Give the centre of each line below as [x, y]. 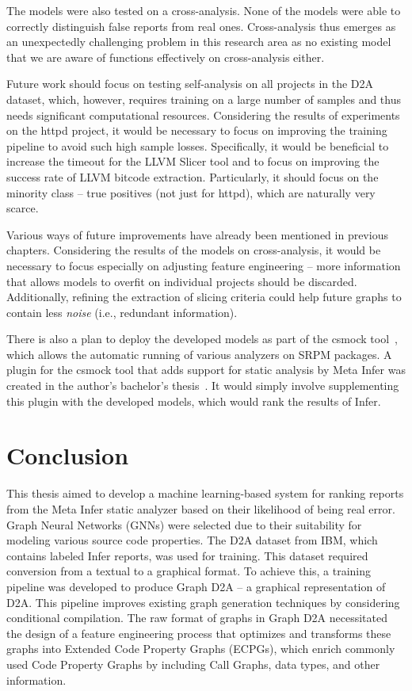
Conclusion [68, 455]
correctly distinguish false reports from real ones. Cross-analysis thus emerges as [201, 26]
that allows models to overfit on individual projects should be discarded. [182, 281]
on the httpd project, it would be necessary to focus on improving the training [197, 130]
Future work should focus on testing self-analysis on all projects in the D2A [190, 84]
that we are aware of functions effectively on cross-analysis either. [166, 57]
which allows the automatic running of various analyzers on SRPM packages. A [199, 354]
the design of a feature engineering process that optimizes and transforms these [199, 633]
